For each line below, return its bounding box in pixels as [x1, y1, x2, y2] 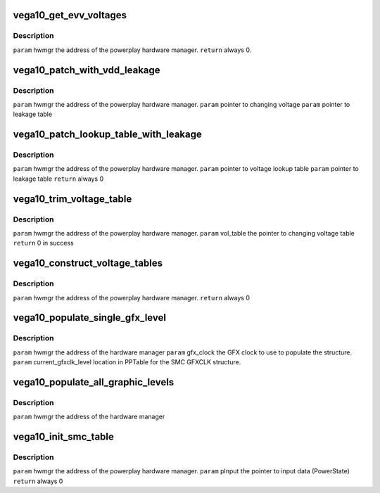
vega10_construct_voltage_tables [13, 257, 163, 269]
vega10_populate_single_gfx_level [13, 312, 167, 324]
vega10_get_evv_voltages [13, 9, 127, 21]
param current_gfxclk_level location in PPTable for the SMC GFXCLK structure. [13, 358, 241, 366]
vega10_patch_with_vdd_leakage [13, 64, 161, 76]
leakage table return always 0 [13, 174, 104, 183]
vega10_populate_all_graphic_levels [13, 376, 175, 388]
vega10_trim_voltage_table [13, 193, 132, 205]
